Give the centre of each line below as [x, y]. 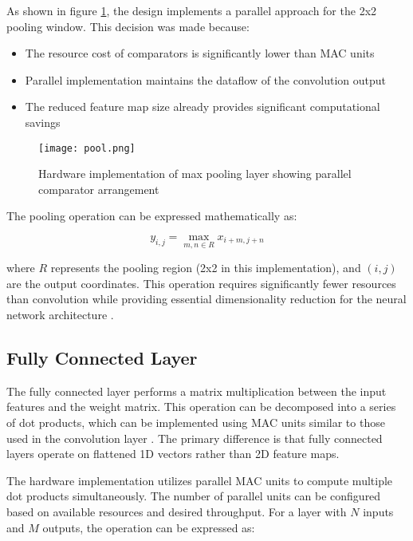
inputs [378, 511]
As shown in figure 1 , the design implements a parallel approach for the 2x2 [192, 10]
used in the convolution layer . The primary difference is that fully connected [195, 438]
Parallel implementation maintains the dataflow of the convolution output [206, 79]
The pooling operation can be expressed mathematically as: [152, 216]
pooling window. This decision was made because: [128, 26]
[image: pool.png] [87, 148]
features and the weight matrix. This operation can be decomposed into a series [201, 407]
